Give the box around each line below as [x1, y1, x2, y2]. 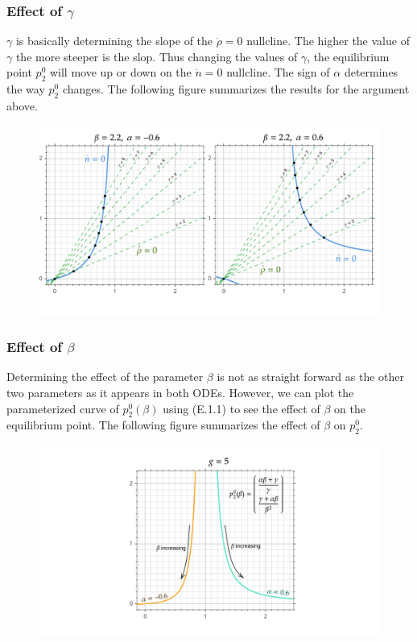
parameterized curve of [6, 400, 119, 416]
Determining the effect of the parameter [6, 368, 204, 385]
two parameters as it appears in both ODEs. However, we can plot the [6, 384, 354, 401]
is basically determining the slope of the [15, 32, 213, 49]
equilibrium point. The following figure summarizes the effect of [6, 416, 320, 433]
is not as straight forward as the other [217, 368, 405, 385]
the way [6, 81, 45, 97]
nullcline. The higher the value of [246, 32, 410, 49]
